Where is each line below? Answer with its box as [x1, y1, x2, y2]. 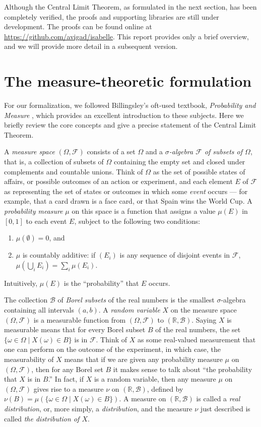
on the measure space [170, 304, 237, 315]
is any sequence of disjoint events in [119, 250, 230, 260]
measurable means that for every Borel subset [4, 324, 146, 335]
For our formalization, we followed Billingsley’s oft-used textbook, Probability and [4, 100, 256, 110]
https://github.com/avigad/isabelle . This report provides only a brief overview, [4, 31, 249, 41]
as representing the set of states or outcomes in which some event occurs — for [4, 186, 248, 196]
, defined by [147, 383, 183, 394]
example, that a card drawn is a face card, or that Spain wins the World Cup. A [4, 196, 252, 206]
